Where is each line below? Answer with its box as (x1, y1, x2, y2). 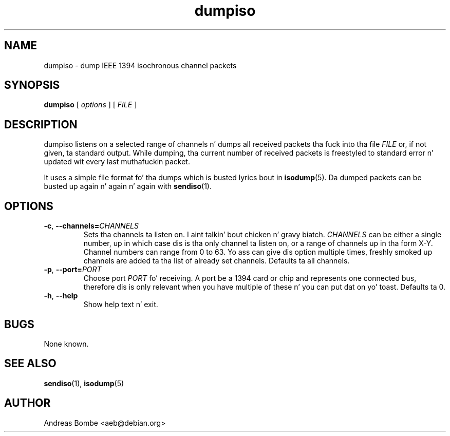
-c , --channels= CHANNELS (44, 221, 139, 231)
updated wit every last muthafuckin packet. (44, 157, 190, 166)
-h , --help (44, 291, 78, 300)
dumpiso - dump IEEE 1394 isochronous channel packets (44, 61, 237, 70)
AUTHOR (4, 396, 51, 410)
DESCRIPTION (4, 118, 78, 131)
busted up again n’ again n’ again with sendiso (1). (44, 182, 212, 191)
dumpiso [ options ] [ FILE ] (44, 100, 137, 109)
